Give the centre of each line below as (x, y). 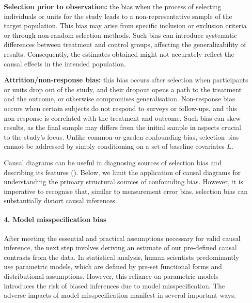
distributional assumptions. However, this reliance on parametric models (111, 276)
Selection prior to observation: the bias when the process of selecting (113, 6)
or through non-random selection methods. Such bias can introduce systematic (120, 35)
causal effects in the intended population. (65, 63)
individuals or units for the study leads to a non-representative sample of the (118, 16)
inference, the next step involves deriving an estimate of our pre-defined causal (120, 247)
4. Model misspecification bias (55, 219)
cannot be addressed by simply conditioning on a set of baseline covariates (114, 146)
